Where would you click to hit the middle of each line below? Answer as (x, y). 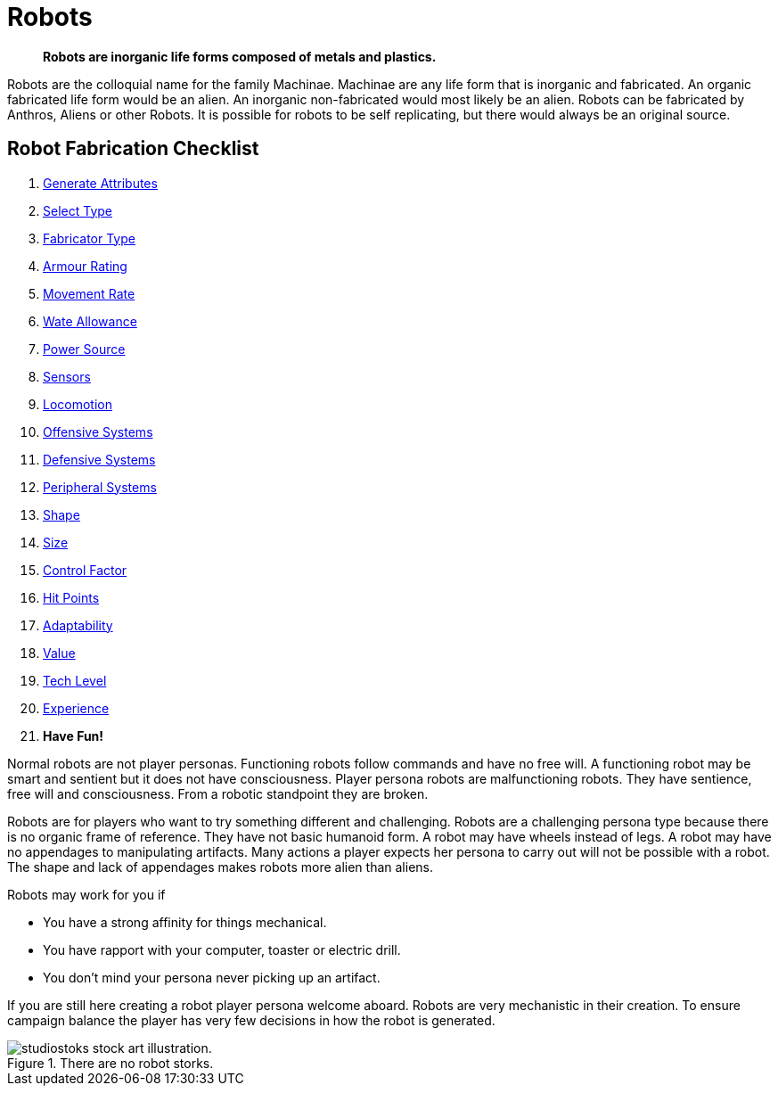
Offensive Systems (98, 431)
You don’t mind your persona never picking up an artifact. (212, 977)
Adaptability (78, 625)
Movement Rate (89, 293)
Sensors (67, 376)
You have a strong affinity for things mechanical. (185, 922)
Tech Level (75, 680)
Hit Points (71, 597)
